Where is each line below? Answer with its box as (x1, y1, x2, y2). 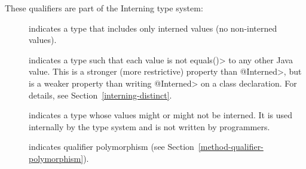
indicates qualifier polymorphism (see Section (29, 140, 194, 153)
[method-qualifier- (198, 140, 264, 153)
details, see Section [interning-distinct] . (29, 88, 172, 101)
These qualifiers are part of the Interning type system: (5, 2, 203, 14)
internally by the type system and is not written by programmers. (29, 120, 270, 133)
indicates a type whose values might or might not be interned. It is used (29, 109, 293, 121)
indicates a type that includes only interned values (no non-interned (29, 21, 277, 34)
